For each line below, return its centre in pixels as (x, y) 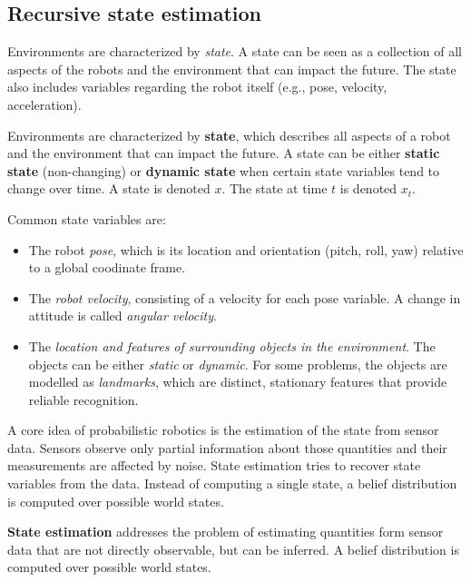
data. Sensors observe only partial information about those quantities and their (227, 447)
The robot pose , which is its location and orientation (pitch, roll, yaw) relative (246, 249)
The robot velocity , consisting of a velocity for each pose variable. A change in (245, 297)
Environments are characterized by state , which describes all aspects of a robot (229, 135)
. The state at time (275, 188)
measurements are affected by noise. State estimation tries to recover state (214, 465)
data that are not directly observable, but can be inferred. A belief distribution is (233, 549)
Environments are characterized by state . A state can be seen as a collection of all (235, 51)
